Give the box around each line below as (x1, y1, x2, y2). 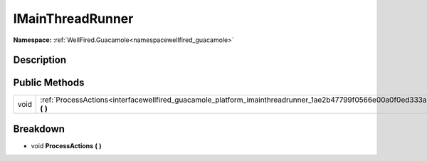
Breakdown (13, 123, 65, 135)
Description (13, 54, 67, 66)
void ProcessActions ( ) (31, 141, 102, 150)
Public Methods (13, 77, 85, 89)
